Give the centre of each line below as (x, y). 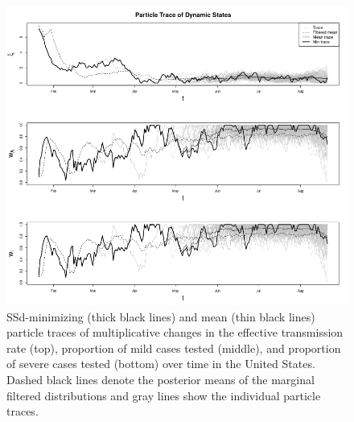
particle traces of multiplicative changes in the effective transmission (175, 332)
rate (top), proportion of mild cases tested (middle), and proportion (174, 348)
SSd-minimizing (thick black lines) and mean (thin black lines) (161, 316)
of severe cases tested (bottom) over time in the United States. (161, 364)
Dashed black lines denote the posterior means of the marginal (161, 379)
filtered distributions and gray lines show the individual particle (164, 395)
